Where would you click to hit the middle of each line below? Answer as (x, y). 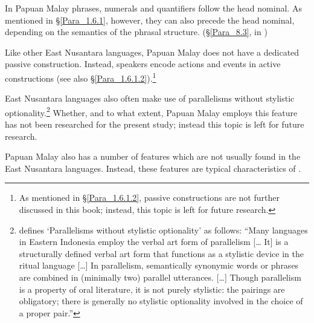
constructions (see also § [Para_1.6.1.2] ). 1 (81, 77)
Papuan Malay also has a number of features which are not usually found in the (153, 156)
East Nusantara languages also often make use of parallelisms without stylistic (150, 98)
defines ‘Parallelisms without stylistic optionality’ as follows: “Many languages (163, 230)
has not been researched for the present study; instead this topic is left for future (155, 124)
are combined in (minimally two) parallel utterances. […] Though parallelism (160, 277)
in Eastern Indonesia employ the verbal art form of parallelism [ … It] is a (154, 242)
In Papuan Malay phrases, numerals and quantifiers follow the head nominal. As (153, 8)
